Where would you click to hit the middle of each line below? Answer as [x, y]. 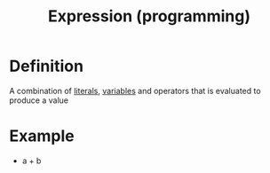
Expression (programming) [149, 16]
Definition [47, 66]
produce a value [39, 100]
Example [42, 136]
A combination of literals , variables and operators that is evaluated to [135, 90]
